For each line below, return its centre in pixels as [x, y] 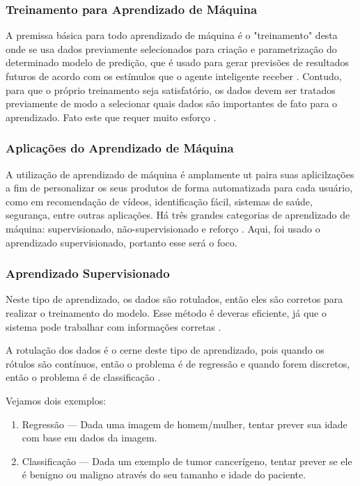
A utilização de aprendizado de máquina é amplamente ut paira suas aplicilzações [180, 174]
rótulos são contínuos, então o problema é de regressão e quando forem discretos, [178, 363]
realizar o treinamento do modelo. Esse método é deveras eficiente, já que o [166, 312]
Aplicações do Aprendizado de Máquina [120, 148]
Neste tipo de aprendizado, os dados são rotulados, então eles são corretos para [174, 299]
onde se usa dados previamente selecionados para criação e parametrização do [171, 48]
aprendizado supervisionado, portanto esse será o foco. [122, 242]
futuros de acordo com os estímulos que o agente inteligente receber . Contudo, [174, 76]
